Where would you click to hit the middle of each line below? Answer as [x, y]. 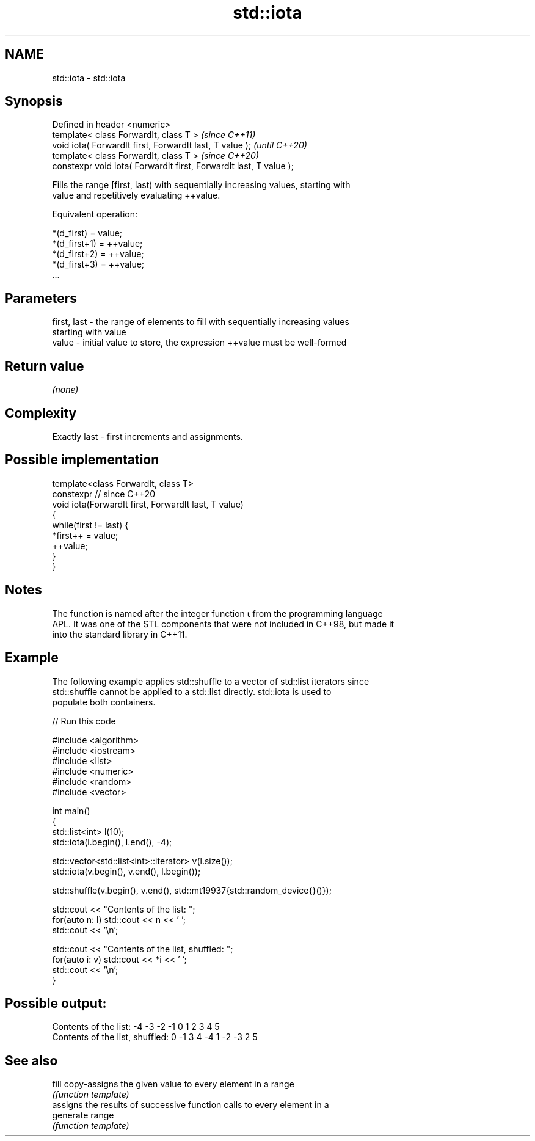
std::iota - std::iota [89, 78]
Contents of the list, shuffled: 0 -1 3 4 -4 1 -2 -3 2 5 [155, 1037]
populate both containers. [104, 702]
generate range [83, 1115]
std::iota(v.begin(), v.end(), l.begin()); [126, 871]
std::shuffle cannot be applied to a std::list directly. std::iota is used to [192, 691]
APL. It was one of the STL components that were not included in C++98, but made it [223, 624]
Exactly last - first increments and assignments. [147, 436]
